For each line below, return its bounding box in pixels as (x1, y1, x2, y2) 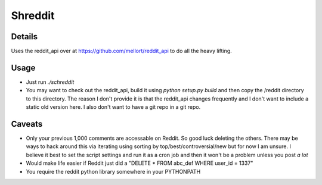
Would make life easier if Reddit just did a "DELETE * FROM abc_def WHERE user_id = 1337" (26, 159, 253, 167)
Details (11, 32, 38, 42)
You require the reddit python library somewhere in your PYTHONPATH (26, 168, 201, 175)
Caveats (11, 119, 43, 129)
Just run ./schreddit (26, 78, 75, 86)
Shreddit (11, 9, 55, 22)
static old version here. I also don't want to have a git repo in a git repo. (26, 104, 201, 111)
